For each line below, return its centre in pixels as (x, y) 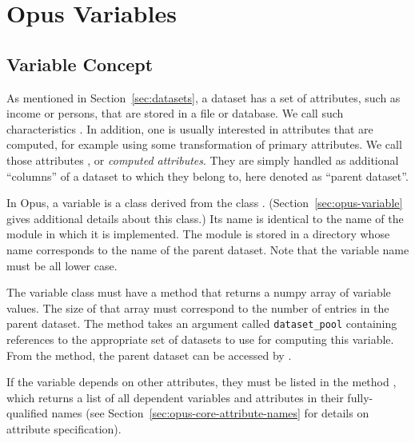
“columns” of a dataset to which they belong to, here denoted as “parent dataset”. (207, 176)
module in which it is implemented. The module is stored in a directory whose (198, 234)
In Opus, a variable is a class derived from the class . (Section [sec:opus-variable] (205, 203)
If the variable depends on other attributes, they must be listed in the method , (202, 382)
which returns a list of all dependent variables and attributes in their (175, 397)
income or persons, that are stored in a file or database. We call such (175, 113)
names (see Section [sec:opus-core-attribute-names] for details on (210, 413)
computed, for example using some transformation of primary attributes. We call (204, 144)
